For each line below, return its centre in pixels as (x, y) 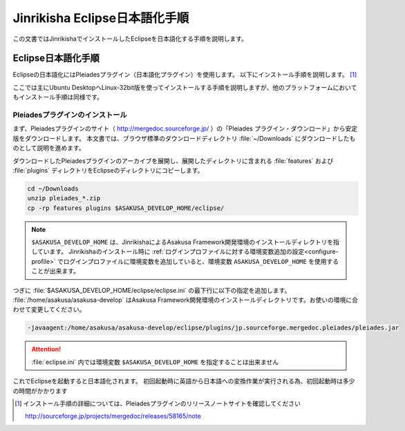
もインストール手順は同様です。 (58, 97)
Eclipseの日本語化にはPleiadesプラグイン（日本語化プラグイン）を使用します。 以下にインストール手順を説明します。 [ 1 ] (185, 75)
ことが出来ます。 (55, 271)
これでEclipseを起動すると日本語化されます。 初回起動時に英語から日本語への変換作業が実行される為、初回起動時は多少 (184, 381)
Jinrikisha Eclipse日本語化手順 (101, 18)
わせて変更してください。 (49, 309)
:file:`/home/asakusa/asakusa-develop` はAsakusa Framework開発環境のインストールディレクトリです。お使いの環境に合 (186, 300)
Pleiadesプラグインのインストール (70, 115)
